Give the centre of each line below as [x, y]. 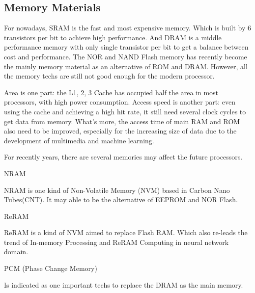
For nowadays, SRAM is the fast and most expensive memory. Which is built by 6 [127, 28]
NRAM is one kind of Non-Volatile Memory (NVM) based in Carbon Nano [117, 190]
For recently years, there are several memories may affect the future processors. [123, 157]
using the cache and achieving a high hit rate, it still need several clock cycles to [125, 111]
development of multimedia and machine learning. [79, 140]
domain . [16, 252]
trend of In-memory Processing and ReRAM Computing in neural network [116, 242]
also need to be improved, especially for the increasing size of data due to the [120, 131]
